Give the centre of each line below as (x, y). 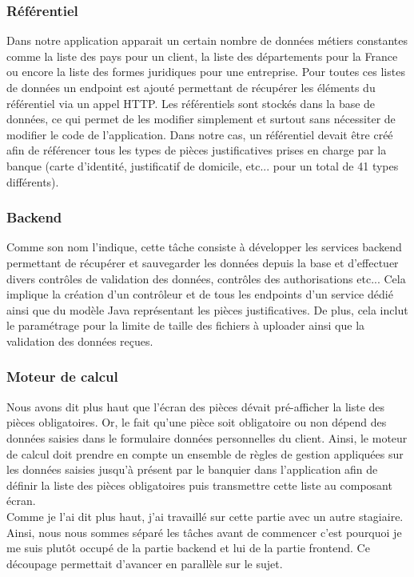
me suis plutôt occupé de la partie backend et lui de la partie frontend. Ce (188, 548)
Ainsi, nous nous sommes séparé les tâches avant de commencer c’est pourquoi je (204, 532)
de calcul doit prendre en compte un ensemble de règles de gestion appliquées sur (205, 453)
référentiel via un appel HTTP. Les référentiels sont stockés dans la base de (191, 103)
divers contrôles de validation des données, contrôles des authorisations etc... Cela (206, 278)
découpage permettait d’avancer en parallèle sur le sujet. (145, 563)
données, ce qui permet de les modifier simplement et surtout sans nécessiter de (201, 119)
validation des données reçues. (80, 341)
